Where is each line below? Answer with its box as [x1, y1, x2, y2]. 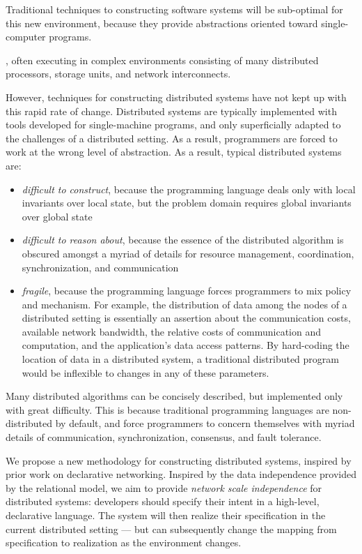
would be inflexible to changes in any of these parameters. [22, 365, 269, 380]
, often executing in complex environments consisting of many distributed [6, 52, 319, 67]
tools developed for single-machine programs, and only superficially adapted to [6, 117, 341, 132]
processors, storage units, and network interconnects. [6, 66, 231, 81]
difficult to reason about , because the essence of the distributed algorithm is [22, 232, 344, 247]
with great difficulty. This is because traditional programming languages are [6, 402, 329, 417]
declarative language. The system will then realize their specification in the [6, 508, 326, 522]
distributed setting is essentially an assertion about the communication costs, [22, 310, 351, 325]
